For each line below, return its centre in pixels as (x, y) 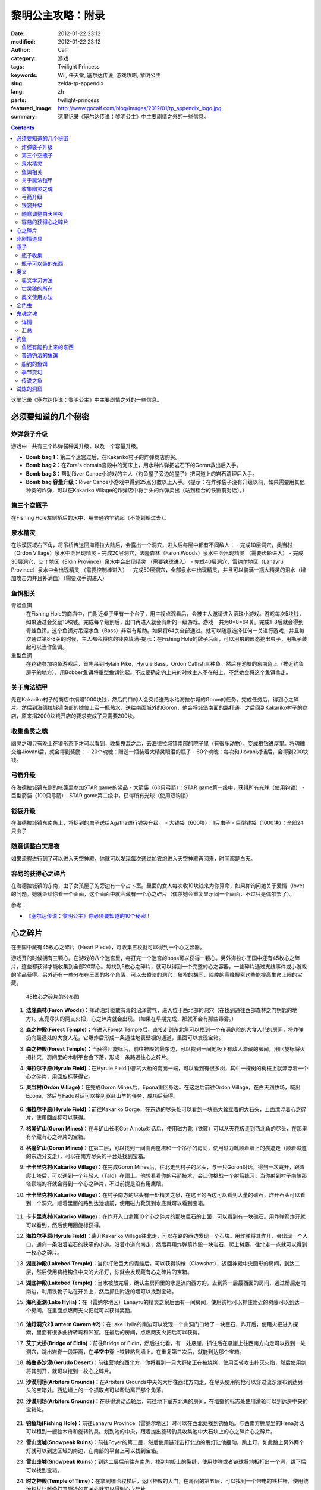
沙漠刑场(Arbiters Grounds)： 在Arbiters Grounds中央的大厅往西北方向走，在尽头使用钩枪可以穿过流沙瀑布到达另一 (167, 1382)
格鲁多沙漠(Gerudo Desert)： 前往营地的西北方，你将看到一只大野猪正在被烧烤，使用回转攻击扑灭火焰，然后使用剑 (166, 1362)
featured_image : (32, 108)
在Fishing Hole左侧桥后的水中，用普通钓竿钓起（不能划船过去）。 (90, 517)
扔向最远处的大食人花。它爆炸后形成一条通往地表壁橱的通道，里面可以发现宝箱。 (125, 1038)
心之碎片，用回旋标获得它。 (60, 1076)
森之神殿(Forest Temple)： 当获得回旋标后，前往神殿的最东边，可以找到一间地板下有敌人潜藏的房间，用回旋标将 (163, 1048)
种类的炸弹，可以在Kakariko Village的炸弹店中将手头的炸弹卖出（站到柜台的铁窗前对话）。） (137, 490)
